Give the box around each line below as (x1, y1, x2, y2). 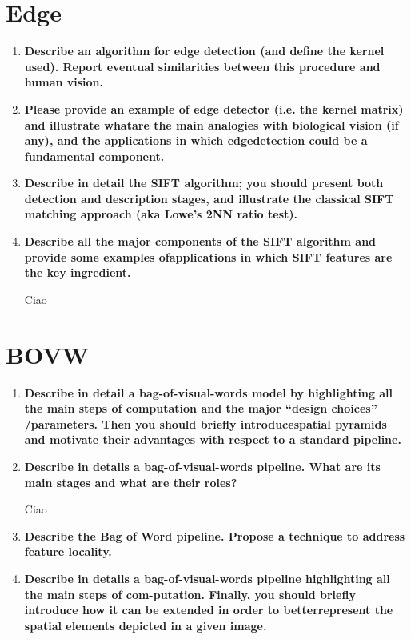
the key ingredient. (24, 264, 131, 281)
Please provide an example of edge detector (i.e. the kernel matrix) (24, 100, 404, 117)
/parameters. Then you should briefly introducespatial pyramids (24, 415, 387, 432)
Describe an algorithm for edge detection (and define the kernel (24, 42, 385, 59)
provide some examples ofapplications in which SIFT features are (24, 248, 393, 265)
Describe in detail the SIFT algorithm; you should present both (24, 174, 384, 191)
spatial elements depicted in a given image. (24, 617, 267, 633)
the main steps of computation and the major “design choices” (24, 400, 377, 417)
